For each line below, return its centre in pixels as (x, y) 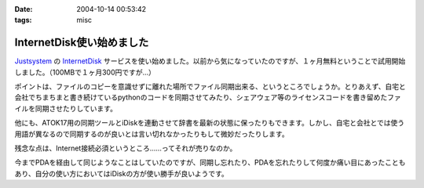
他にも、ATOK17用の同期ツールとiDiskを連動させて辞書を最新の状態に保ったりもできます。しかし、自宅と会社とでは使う (209, 123)
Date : (24, 9)
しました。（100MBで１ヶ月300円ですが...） (85, 72)
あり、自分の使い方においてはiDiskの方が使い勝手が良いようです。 (122, 173)
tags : (23, 20)
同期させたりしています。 (76, 108)
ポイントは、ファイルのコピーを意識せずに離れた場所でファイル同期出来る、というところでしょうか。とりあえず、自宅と (210, 87)
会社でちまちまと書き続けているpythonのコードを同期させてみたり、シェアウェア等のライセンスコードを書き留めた (201, 97)
